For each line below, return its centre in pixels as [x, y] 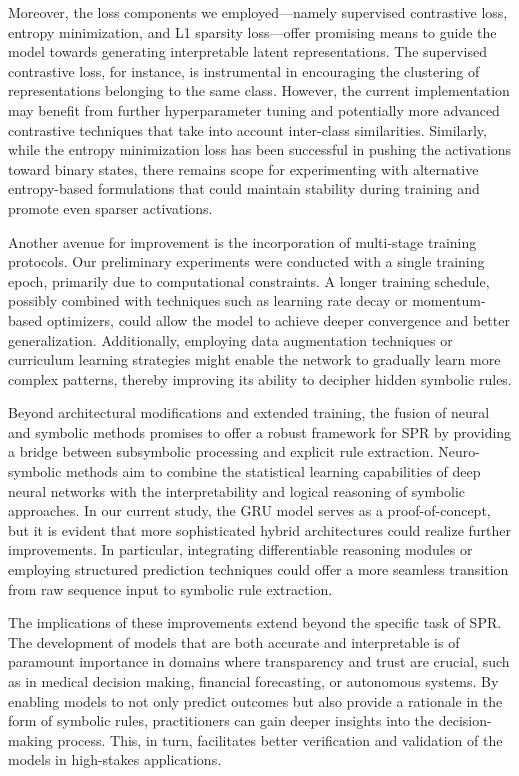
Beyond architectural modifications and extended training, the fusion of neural [249, 412]
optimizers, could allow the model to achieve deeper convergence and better [278, 319]
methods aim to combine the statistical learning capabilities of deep [273, 471]
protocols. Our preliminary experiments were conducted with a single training [246, 261]
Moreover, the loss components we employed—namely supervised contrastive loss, [258, 12]
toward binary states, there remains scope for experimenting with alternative [243, 168]
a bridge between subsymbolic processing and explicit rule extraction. [221, 451]
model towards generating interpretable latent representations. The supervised [247, 51]
